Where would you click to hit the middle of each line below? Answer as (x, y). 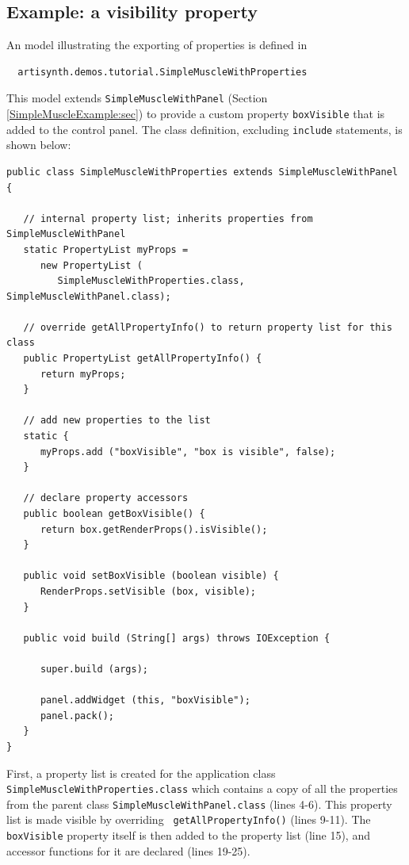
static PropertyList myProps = (106, 249)
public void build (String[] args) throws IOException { (177, 638)
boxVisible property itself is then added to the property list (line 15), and (188, 835)
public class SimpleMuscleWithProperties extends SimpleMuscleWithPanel (202, 172)
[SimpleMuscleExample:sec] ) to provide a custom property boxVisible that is (196, 114)
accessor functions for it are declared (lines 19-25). (128, 850)
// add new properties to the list (117, 421)
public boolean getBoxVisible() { (114, 514)
